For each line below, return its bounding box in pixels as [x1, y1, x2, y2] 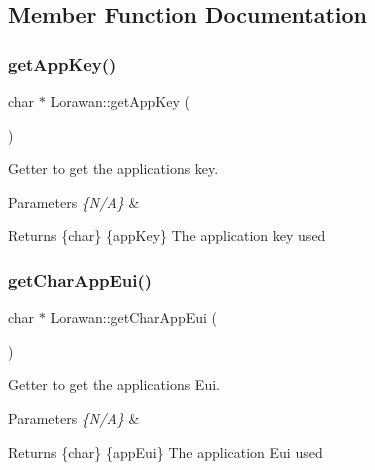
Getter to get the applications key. [8, 158, 219, 179]
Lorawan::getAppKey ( [50, 91, 190, 111]
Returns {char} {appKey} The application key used [8, 225, 326, 246]
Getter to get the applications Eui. [8, 374, 220, 395]
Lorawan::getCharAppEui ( [50, 307, 217, 328]
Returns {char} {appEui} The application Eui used [8, 441, 323, 462]
